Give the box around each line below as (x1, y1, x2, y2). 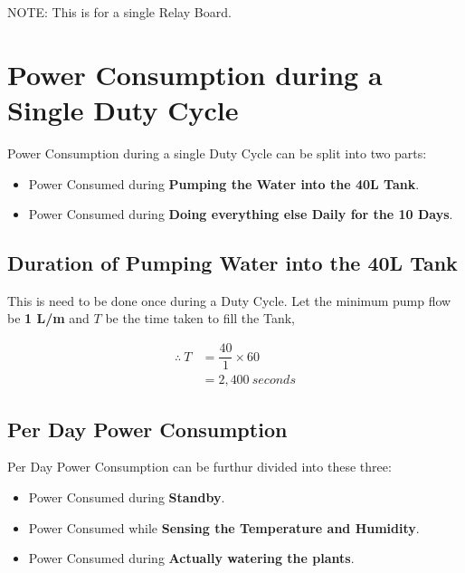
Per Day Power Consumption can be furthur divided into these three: (7, 457, 392, 476)
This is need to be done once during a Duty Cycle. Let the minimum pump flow (7, 291, 451, 310)
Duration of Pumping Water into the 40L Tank (7, 249, 458, 277)
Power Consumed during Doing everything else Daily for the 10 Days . (28, 205, 453, 224)
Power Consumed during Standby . (28, 488, 225, 506)
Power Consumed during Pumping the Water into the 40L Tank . (28, 174, 420, 193)
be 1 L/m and (7, 309, 90, 328)
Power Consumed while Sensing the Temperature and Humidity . (28, 518, 420, 537)
